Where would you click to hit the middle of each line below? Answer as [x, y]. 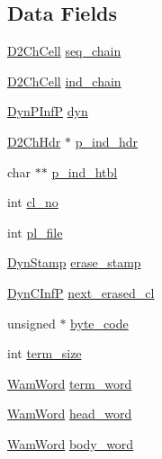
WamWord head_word [70, 414]
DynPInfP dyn [48, 111]
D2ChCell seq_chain [64, 51]
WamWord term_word [70, 383]
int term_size [45, 353]
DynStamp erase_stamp [74, 262]
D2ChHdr [34, 141]
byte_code [99, 323]
